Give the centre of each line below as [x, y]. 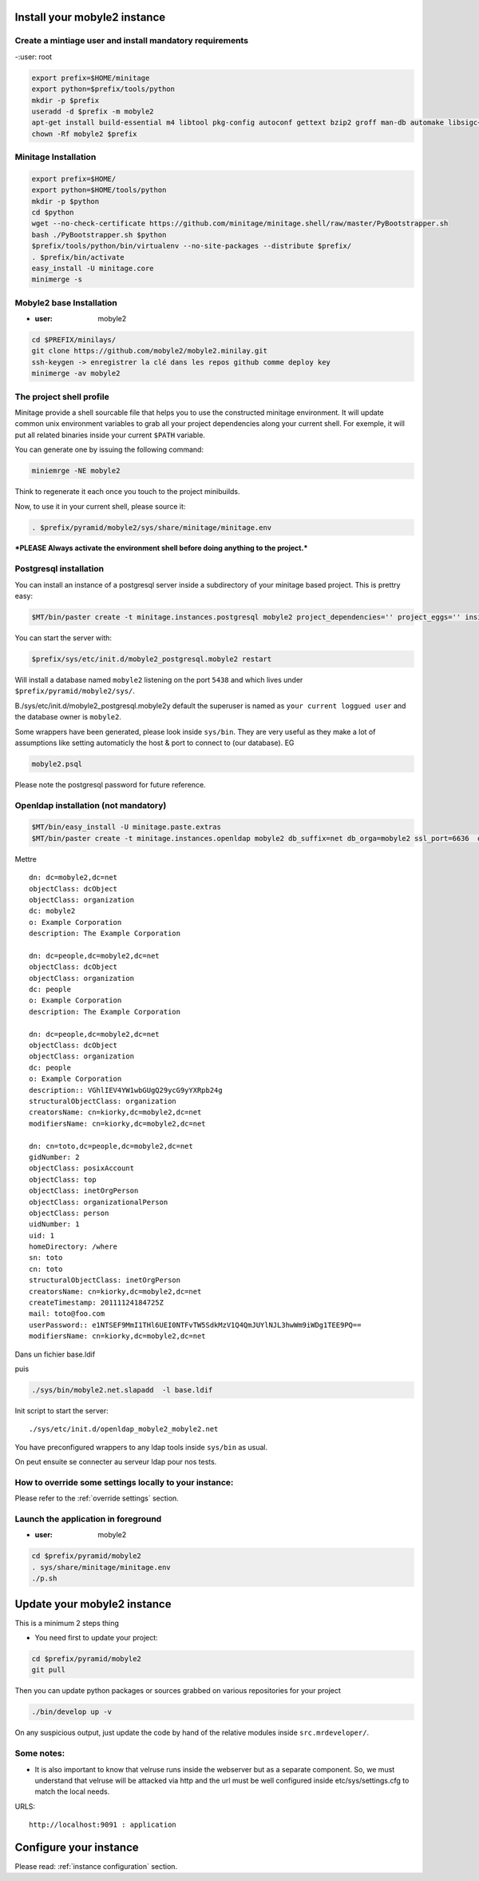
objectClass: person [69, 1213]
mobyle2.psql [57, 764]
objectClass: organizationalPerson [99, 1202]
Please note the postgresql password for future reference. [111, 784]
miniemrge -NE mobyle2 [76, 471]
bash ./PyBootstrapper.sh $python [99, 235]
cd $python [53, 213]
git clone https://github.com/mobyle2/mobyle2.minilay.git [149, 351]
